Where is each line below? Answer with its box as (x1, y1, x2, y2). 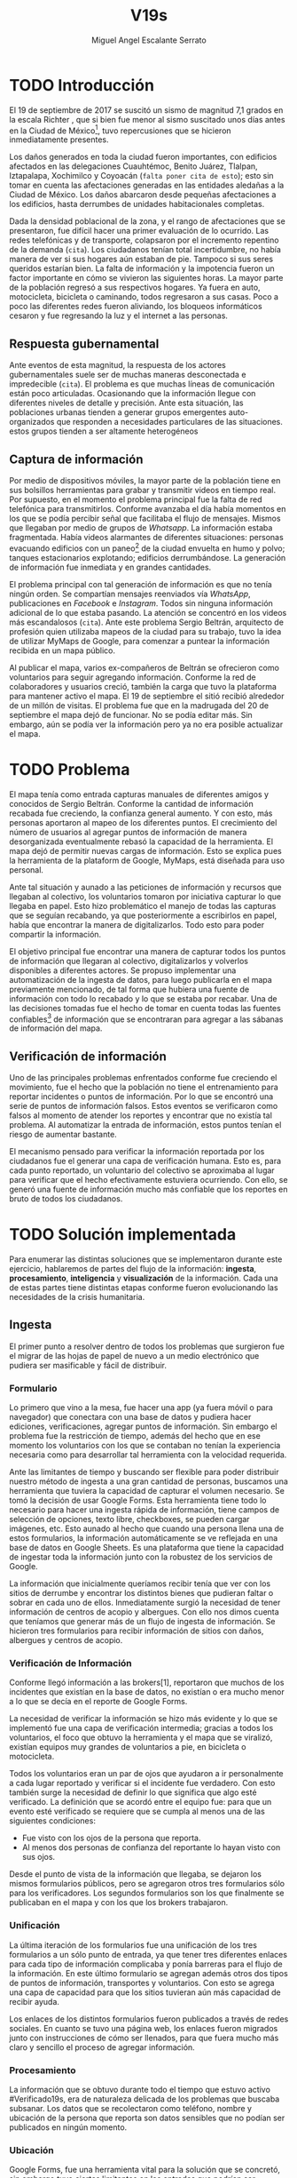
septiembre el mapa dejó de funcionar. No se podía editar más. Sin (9, 709, 253, 720)
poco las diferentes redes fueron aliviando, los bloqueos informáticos (9, 301, 263, 312)
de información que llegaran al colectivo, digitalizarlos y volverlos (9, 955, 248, 966)
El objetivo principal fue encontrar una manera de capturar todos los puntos (9, 945, 286, 956)
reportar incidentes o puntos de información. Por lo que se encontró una (9, 1091, 274, 1102)
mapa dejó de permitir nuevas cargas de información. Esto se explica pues (9, 845, 282, 856)
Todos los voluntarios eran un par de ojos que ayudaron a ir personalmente (9, 1768, 284, 1779)
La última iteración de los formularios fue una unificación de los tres (9, 1939, 257, 1951)
